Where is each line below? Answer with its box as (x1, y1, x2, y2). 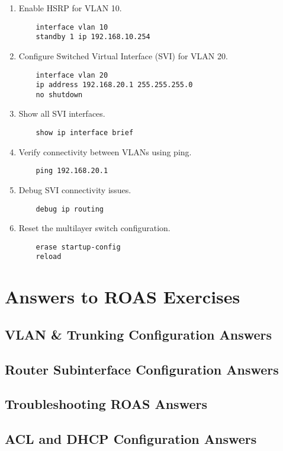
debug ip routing (36, 204, 104, 213)
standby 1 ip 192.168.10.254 (36, 33, 150, 41)
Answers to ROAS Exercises (5, 284, 240, 309)
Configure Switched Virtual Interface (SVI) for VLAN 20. (18, 49, 228, 62)
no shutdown (36, 90, 83, 99)
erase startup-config (36, 242, 121, 251)
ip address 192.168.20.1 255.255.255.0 (36, 81, 193, 89)
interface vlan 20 (36, 71, 108, 79)
